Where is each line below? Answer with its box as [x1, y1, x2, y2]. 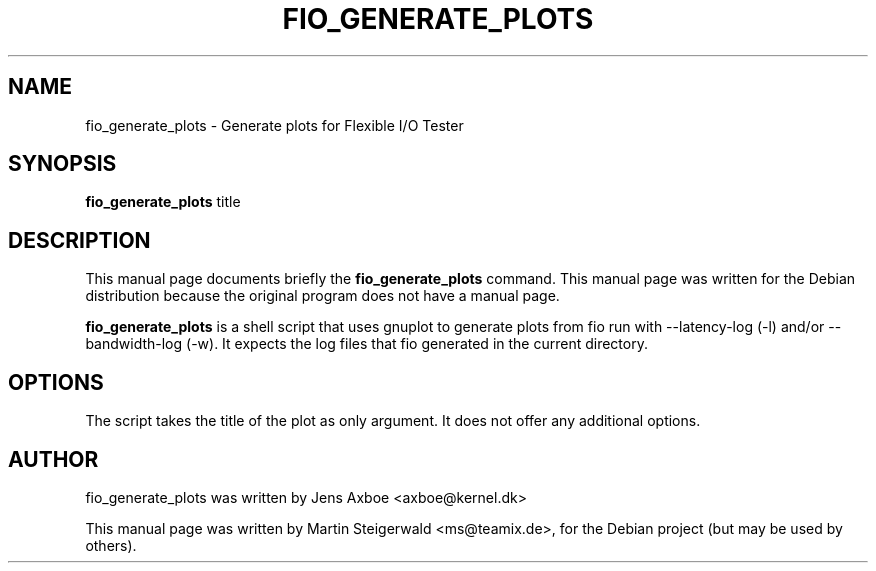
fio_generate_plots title [85, 193, 241, 211]
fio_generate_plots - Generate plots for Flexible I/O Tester [85, 116, 464, 134]
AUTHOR [8, 446, 99, 472]
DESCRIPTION [8, 227, 151, 253]
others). [85, 536, 137, 554]
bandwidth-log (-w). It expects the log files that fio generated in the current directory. [85, 335, 648, 353]
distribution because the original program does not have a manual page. [85, 287, 560, 305]
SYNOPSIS [8, 151, 117, 177]
